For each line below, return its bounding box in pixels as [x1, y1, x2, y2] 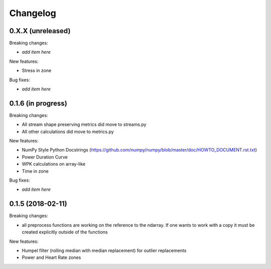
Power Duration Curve [22, 154, 68, 160]
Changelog [9, 8, 56, 19]
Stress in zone [22, 68, 52, 74]
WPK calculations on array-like [22, 161, 85, 167]
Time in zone [22, 168, 49, 174]
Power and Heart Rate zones [22, 254, 81, 260]
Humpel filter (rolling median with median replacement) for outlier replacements [22, 247, 187, 253]
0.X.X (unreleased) [9, 27, 71, 35]
